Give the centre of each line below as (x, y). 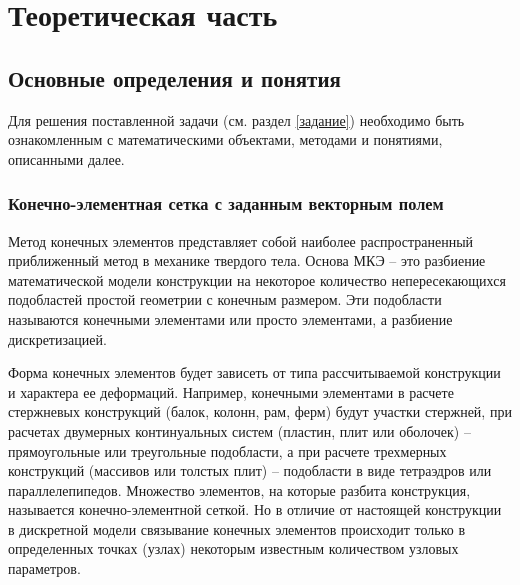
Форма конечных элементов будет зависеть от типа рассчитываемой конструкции (254, 372)
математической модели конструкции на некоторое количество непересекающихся (257, 279)
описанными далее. (66, 158)
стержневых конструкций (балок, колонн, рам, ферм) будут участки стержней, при (260, 411)
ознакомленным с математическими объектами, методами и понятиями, (225, 139)
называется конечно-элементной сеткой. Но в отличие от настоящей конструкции (255, 509)
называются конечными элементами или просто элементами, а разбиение (230, 318)
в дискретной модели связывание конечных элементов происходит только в (237, 528)
